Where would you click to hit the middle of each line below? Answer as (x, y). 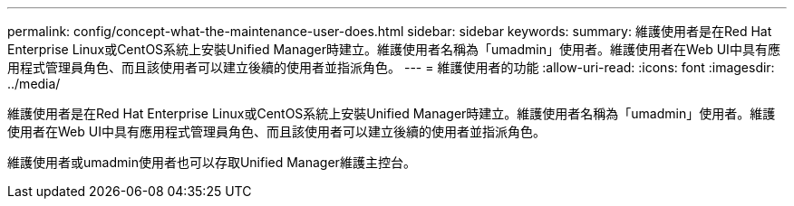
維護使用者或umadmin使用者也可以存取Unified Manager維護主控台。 (212, 162)
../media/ (34, 84)
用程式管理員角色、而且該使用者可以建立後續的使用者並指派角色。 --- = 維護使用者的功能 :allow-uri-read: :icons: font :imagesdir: (391, 67)
